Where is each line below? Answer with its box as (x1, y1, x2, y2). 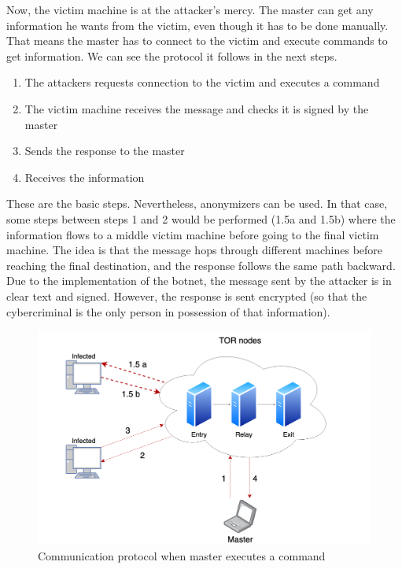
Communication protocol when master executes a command (38, 547, 326, 563)
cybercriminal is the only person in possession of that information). (6, 303, 330, 320)
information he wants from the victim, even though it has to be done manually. (6, 17, 389, 33)
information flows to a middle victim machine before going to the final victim (6, 226, 379, 242)
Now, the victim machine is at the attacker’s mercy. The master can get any (6, 2, 374, 17)
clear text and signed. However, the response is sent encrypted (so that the (6, 287, 367, 304)
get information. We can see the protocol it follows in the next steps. (6, 47, 337, 64)
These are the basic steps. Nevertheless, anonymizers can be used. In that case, (6, 195, 388, 212)
